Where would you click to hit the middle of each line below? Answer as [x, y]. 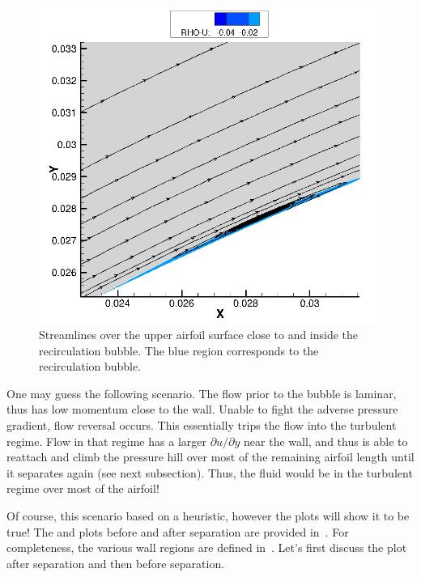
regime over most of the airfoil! [83, 488]
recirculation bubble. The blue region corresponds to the [179, 350]
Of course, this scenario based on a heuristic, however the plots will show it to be [208, 515]
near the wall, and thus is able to [326, 441]
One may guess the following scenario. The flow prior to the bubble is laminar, [202, 393]
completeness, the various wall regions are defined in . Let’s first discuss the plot [207, 547]
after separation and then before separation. [116, 563]
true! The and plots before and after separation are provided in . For [178, 531]
